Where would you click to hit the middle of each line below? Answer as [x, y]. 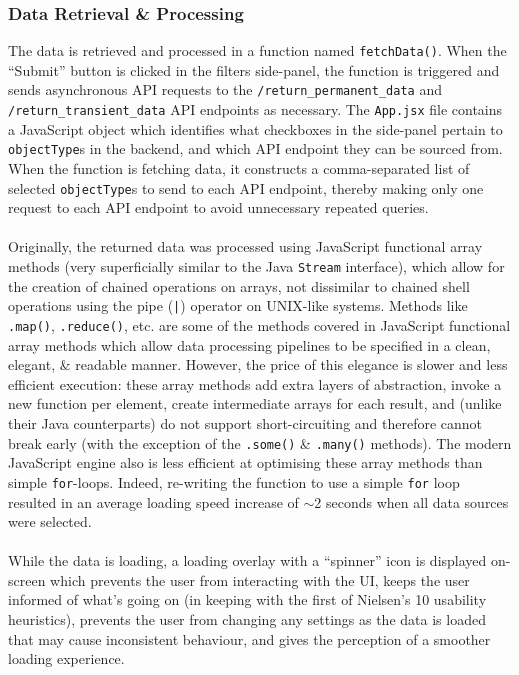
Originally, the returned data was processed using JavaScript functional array [245, 246]
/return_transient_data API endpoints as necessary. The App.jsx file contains [255, 109]
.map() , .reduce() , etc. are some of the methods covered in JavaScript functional [259, 324]
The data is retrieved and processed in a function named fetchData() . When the [257, 50]
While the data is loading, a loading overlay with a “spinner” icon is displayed [247, 560]
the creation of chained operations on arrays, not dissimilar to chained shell [239, 285]
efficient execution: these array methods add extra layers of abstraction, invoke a [255, 383]
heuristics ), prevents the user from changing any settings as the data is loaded [247, 619]
